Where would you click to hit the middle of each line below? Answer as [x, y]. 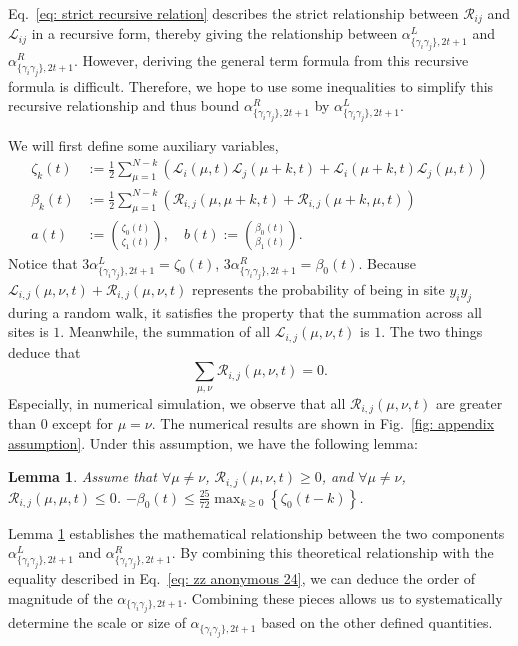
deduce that [44, 351]
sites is [28, 331]
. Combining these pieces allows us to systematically [343, 597]
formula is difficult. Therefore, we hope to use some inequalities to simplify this [251, 85]
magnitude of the [60, 597]
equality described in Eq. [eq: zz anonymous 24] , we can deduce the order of [242, 578]
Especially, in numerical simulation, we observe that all [177, 402]
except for [83, 423]
